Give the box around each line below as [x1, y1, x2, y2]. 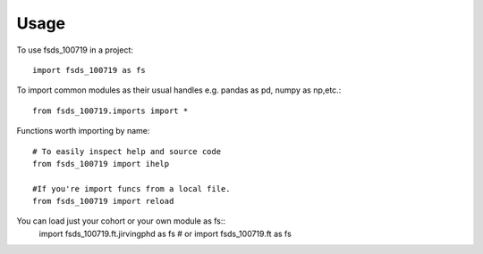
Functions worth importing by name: [16, 126, 150, 136]
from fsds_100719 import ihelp [32, 159, 170, 168]
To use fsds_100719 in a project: [16, 45, 134, 55]
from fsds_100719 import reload [32, 196, 174, 207]
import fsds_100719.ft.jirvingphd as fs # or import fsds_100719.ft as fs [38, 228, 292, 239]
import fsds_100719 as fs [32, 65, 147, 75]
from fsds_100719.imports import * [32, 105, 189, 116]
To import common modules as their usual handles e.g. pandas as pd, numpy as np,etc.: [16, 85, 342, 95]
